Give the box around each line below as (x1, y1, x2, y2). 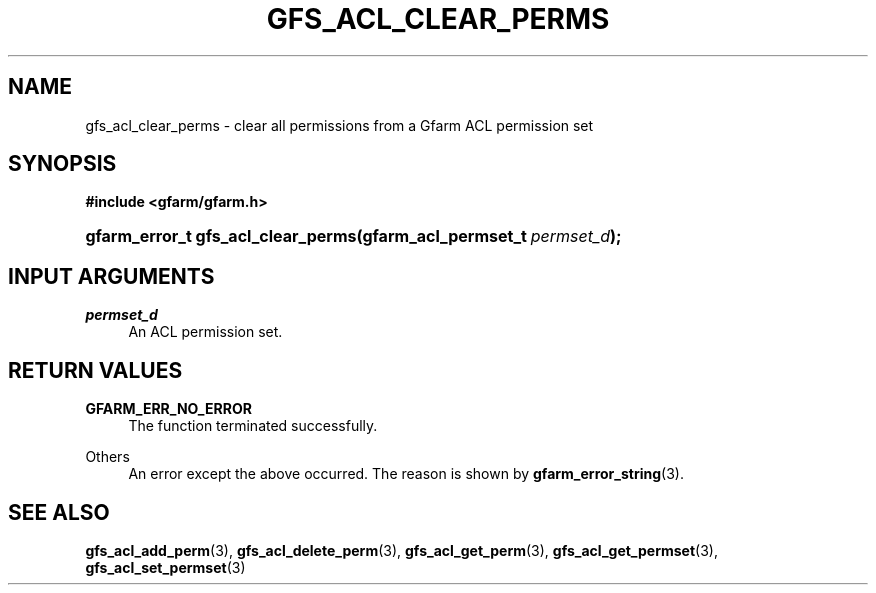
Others (85, 448, 130, 466)
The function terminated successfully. (128, 417, 378, 435)
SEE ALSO (8, 499, 110, 525)
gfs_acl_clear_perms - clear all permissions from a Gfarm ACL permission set (85, 116, 594, 134)
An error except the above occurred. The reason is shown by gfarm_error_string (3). (128, 465, 684, 483)
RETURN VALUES (8, 357, 183, 383)
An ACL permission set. (128, 323, 283, 341)
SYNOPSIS (8, 151, 117, 177)
